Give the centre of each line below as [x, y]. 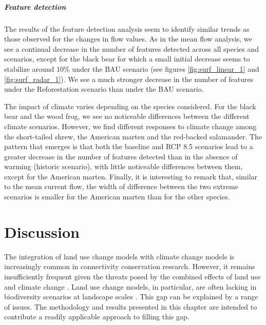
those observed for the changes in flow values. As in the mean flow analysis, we [128, 39]
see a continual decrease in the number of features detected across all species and [132, 48]
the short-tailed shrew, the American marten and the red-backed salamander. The [133, 136]
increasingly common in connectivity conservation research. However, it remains [130, 266]
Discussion [42, 231]
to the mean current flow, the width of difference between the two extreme [121, 186]
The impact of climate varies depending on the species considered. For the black [130, 106]
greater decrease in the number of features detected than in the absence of [121, 156]
